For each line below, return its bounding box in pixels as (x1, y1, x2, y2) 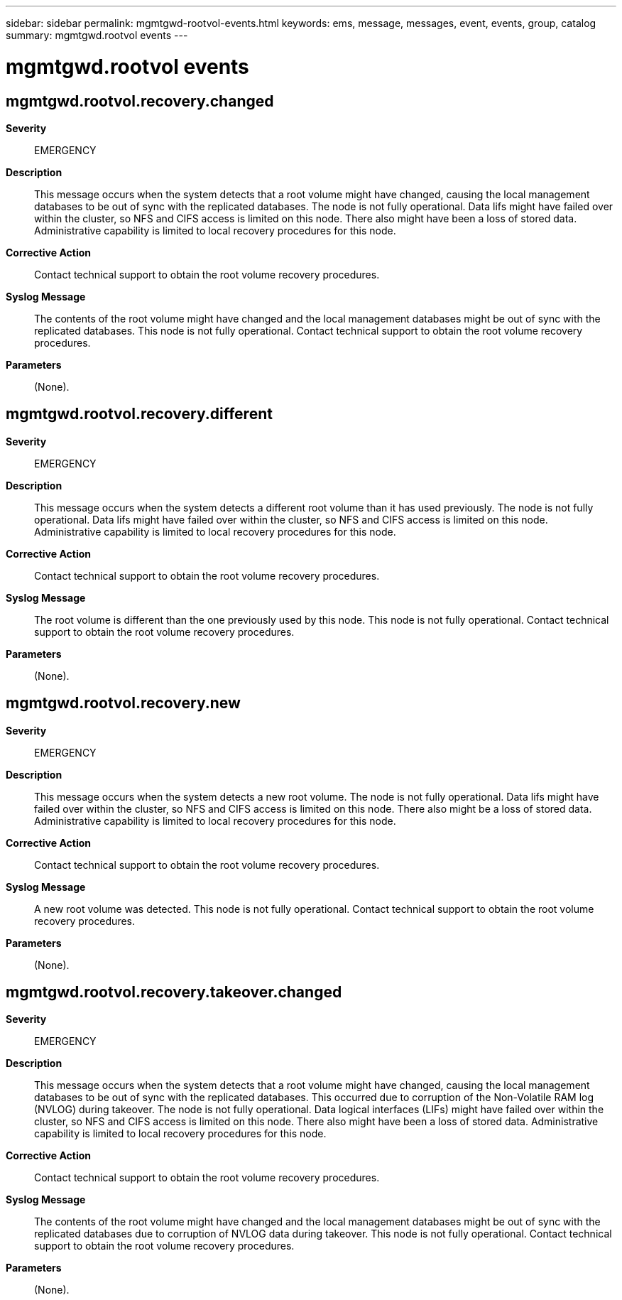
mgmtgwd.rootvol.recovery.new (6, 694, 241, 713)
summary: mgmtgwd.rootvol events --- (6, 29, 188, 41)
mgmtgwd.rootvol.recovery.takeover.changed (6, 983, 342, 1002)
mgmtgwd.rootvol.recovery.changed (6, 92, 274, 110)
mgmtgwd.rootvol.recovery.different (6, 405, 273, 423)
